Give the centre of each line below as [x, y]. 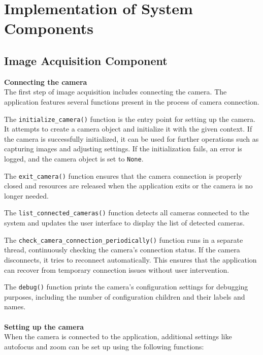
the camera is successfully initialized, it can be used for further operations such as [131, 138]
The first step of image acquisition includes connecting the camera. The [116, 92]
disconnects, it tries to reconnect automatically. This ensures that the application [130, 259]
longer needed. [26, 195]
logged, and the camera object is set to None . [74, 158]
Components [49, 28]
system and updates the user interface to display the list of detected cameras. [124, 223]
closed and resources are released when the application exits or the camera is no [128, 186]
